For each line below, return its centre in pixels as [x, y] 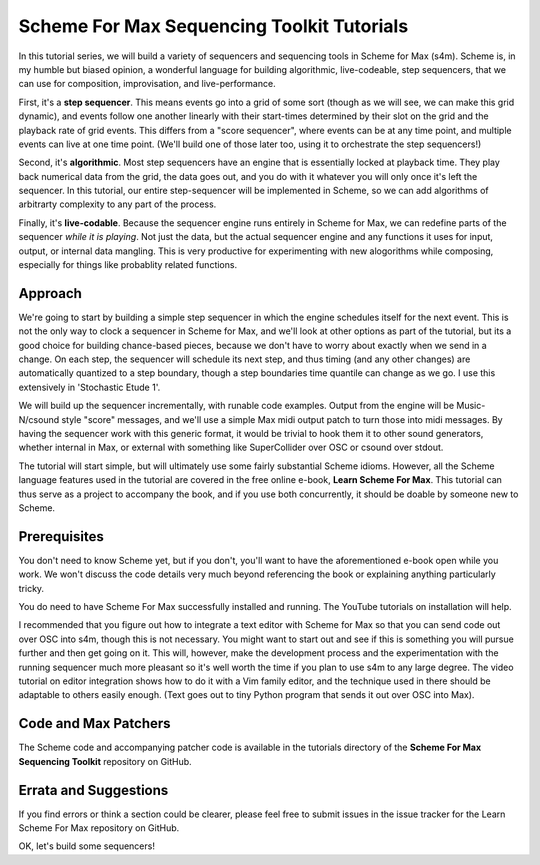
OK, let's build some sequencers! [86, 846]
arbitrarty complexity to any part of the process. [117, 204]
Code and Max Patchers [94, 723]
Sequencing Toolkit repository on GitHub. [105, 761]
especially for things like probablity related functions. [128, 265]
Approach [50, 293]
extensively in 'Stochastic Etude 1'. [89, 387]
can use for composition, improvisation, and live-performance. [147, 84]
